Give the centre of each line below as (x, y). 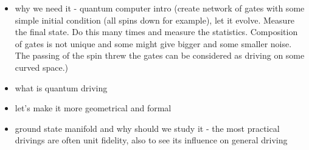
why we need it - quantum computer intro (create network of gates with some (160, 8)
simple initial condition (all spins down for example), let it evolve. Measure (155, 20)
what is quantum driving (61, 87)
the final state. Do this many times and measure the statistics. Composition (156, 32)
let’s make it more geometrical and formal (93, 108)
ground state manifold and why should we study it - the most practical (147, 128)
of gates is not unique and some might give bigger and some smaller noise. (153, 43)
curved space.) (42, 67)
